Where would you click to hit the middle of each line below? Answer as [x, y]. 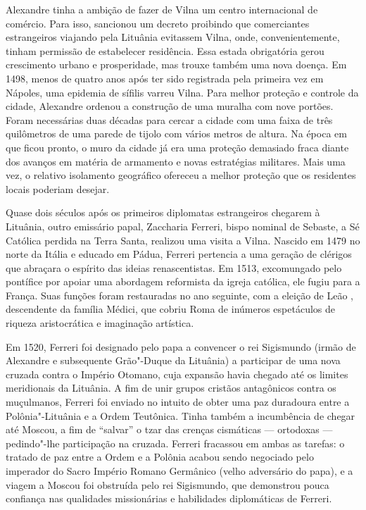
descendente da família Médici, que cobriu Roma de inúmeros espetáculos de [170, 309]
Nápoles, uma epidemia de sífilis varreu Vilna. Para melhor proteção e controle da [182, 92]
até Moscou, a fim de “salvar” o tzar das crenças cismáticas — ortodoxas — [169, 429]
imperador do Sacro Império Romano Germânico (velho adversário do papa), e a [179, 471]
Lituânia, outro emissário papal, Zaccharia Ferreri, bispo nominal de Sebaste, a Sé [183, 226]
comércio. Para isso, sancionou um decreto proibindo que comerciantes [158, 23]
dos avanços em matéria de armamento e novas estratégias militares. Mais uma [176, 161]
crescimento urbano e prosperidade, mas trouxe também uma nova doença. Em [176, 64]
